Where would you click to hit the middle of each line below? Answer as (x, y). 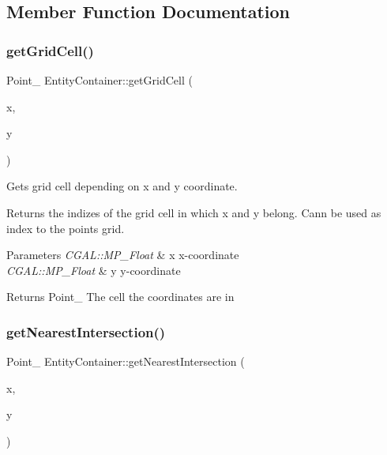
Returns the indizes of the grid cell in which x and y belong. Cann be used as (194, 212)
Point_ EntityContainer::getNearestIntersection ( (126, 361)
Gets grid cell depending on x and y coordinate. (122, 186)
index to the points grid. (66, 228)
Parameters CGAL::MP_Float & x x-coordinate (123, 255)
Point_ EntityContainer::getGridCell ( (100, 80)
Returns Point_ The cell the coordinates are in (120, 297)
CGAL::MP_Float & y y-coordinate (94, 270)
